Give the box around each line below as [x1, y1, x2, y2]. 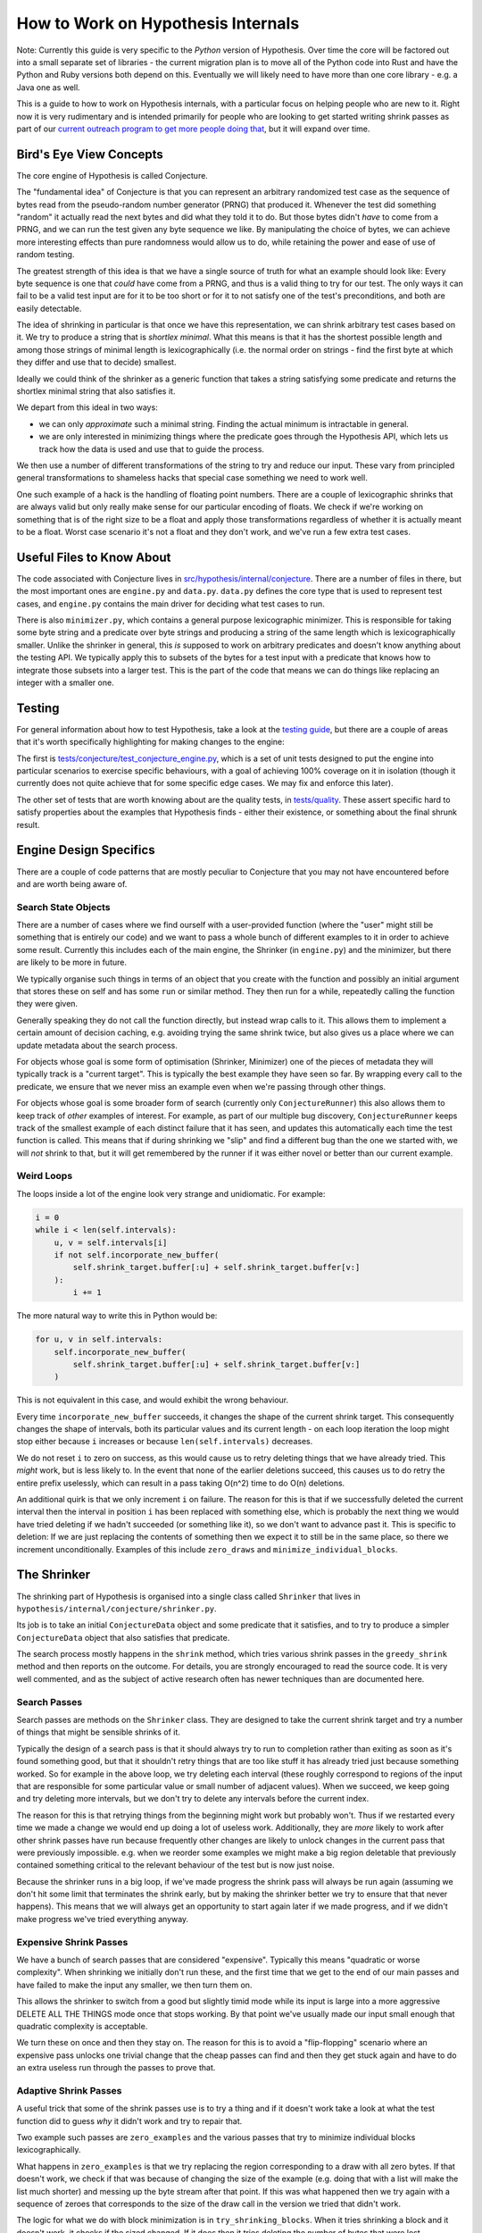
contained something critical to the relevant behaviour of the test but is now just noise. [16, 1860, 335, 1870]
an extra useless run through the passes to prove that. [16, 2062, 216, 2073]
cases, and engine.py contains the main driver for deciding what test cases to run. [16, 598, 325, 609]
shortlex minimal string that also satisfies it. [16, 386, 176, 397]
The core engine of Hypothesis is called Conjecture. [16, 170, 209, 180]
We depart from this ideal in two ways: [16, 402, 158, 413]
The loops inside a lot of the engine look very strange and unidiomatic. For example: [16, 1188, 326, 1199]
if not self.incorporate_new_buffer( [54, 1250, 220, 1259]
